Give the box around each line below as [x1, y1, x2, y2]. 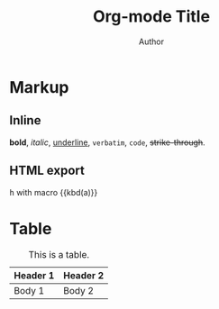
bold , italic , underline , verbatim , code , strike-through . [9, 137, 205, 148]
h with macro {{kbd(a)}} [9, 186, 98, 197]
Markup [9, 77, 69, 97]
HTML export [9, 163, 86, 178]
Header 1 [14, 268, 55, 281]
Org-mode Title [93, 6, 210, 27]
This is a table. [28, 248, 90, 260]
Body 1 [14, 284, 45, 296]
